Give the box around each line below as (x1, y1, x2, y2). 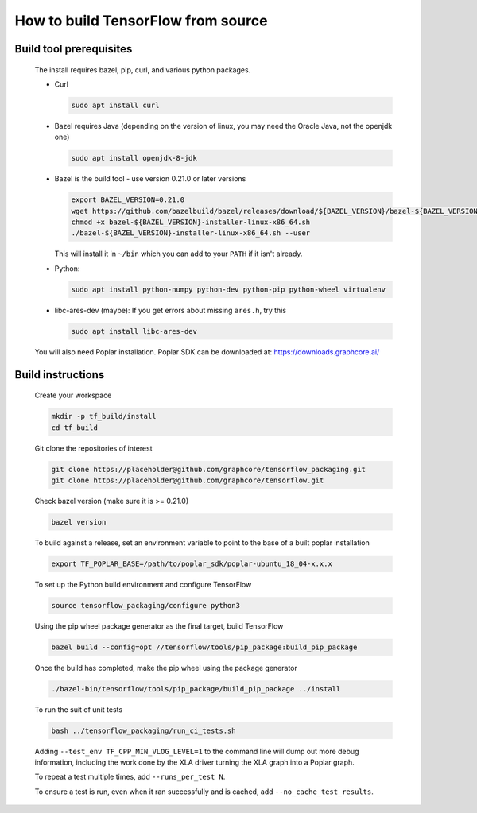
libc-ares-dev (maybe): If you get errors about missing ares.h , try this (54, 305, 286, 315)
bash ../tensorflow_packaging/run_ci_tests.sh (51, 726, 236, 735)
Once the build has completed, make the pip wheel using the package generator (34, 663, 298, 672)
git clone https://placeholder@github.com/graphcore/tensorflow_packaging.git (51, 465, 366, 474)
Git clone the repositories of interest (34, 443, 153, 453)
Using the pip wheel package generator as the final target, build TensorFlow (34, 621, 284, 631)
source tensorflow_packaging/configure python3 (51, 601, 240, 610)
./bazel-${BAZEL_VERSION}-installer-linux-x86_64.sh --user (71, 229, 311, 238)
